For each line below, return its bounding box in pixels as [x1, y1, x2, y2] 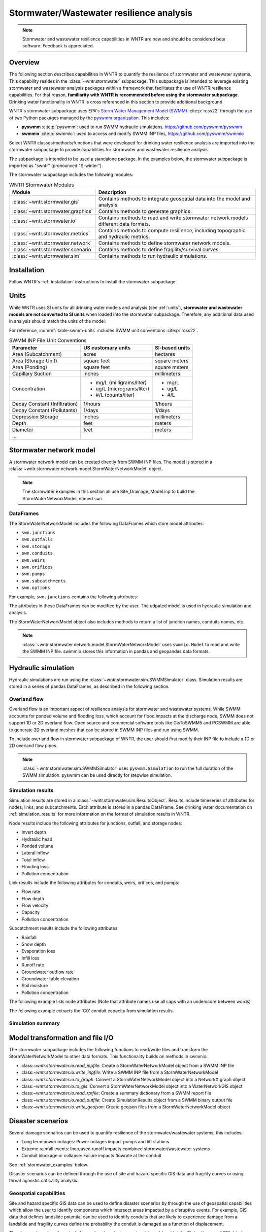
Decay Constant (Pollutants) [12, 407, 77, 414]
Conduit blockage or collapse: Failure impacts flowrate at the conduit [21, 1153, 162, 1159]
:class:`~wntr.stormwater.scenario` [12, 246, 93, 253]
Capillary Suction [12, 370, 52, 377]
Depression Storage [12, 413, 59, 420]
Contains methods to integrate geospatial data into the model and [98, 195, 251, 202]
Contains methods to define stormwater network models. [98, 240, 231, 246]
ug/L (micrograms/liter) [96, 385, 150, 392]
